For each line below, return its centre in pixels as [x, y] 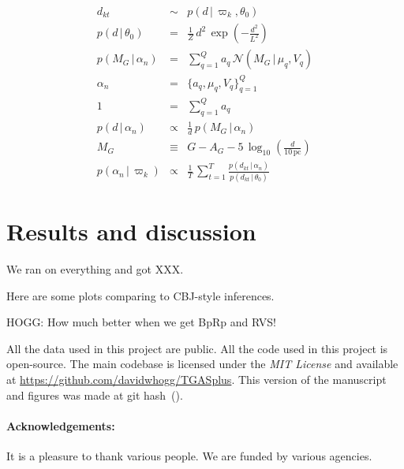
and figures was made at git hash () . [95, 395]
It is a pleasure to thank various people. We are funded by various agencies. [189, 455]
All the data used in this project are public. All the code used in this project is [197, 348]
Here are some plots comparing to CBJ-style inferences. [140, 295]
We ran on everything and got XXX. [95, 268]
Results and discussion [131, 231]
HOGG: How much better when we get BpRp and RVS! [141, 322]
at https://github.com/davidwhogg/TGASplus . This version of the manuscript [196, 379]
